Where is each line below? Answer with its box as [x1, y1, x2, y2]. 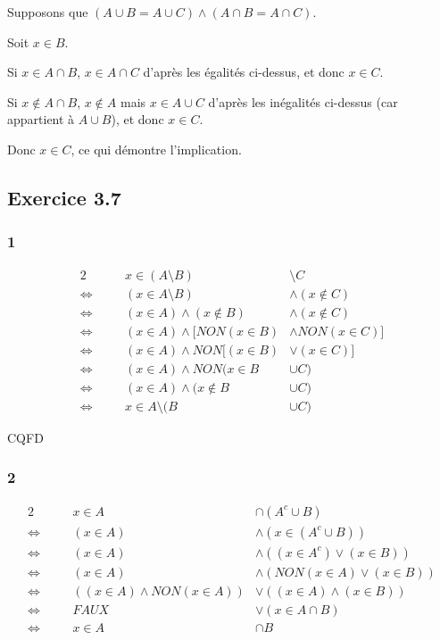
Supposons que [7, 3, 88, 21]
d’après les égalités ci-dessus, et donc [143, 62, 345, 81]
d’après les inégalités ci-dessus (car [208, 92, 398, 111]
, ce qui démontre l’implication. [71, 139, 242, 158]
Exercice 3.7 [7, 183, 121, 211]
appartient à [7, 110, 75, 129]
